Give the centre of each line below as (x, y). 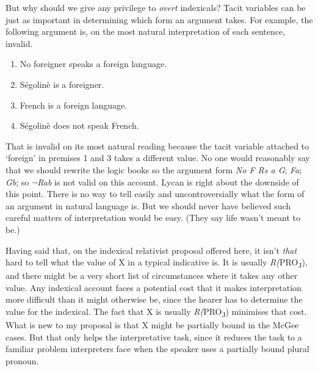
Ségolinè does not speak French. (79, 125)
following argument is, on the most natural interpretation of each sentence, (146, 31)
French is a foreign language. (74, 105)
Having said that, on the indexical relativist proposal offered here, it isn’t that (151, 250)
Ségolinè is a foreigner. (62, 84)
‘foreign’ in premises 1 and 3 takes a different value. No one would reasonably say (158, 158)
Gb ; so (17, 182)
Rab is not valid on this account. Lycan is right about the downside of (168, 182)
